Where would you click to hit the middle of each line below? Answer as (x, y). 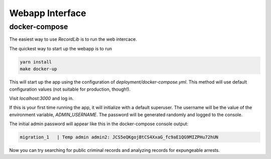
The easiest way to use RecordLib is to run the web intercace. (73, 39)
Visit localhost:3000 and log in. (41, 98)
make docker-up (38, 69)
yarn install (36, 62)
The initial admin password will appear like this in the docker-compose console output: (99, 124)
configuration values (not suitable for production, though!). (70, 89)
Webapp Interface (48, 13)
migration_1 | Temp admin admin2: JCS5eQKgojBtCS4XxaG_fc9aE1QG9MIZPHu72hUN (119, 137)
